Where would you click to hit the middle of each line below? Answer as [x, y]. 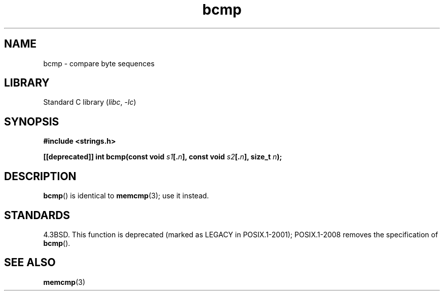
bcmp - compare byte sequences [99, 63]
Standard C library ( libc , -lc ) [90, 102]
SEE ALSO [30, 263]
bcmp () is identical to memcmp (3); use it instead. [126, 196]
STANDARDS [37, 215]
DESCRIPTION [40, 176]
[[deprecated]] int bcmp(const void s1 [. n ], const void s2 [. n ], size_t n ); [163, 157]
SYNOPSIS [32, 121]
